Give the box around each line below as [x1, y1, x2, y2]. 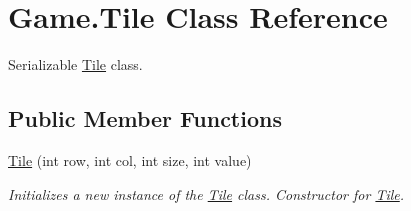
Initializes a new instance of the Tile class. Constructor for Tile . [8, 183, 405, 204]
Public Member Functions [8, 103, 282, 134]
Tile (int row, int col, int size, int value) [8, 149, 252, 170]
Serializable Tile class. [8, 54, 143, 75]
